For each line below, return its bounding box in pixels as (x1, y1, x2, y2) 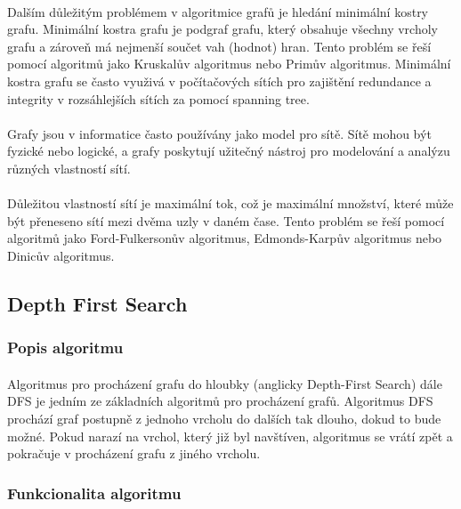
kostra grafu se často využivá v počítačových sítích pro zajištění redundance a (7, 71, 432, 90)
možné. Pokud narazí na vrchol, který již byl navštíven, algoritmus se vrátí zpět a (7, 426, 453, 445)
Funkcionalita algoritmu (7, 481, 182, 504)
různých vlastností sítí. (7, 158, 131, 177)
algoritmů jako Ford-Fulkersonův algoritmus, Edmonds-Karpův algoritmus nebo (7, 229, 442, 247)
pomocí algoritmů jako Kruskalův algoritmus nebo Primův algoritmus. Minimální (7, 54, 451, 73)
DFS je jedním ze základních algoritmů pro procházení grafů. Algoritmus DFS (7, 392, 433, 410)
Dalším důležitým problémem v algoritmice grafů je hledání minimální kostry (7, 2, 429, 20)
